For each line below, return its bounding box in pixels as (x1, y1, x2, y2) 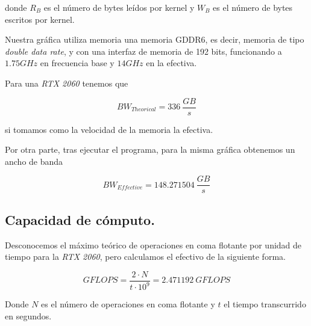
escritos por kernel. (5, 13, 75, 25)
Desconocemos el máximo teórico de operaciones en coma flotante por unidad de (5, 238, 302, 251)
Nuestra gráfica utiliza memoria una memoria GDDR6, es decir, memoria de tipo (5, 33, 304, 46)
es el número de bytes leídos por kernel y (43, 1, 195, 13)
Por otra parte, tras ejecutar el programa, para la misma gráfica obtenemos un (5, 143, 295, 156)
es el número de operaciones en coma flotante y (41, 298, 215, 310)
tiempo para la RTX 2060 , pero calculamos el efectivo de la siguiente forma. (5, 250, 286, 263)
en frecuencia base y (40, 57, 115, 69)
